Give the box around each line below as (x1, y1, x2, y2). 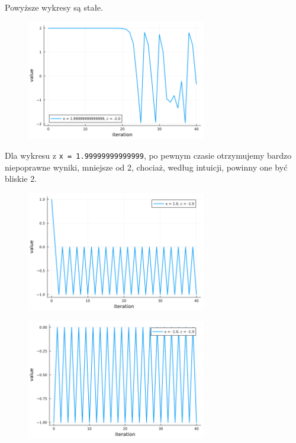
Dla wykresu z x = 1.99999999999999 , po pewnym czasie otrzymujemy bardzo (5, 149, 292, 162)
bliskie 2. (5, 172, 37, 185)
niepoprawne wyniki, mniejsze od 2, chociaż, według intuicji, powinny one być (5, 160, 288, 173)
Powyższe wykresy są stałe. (5, 1, 104, 13)
